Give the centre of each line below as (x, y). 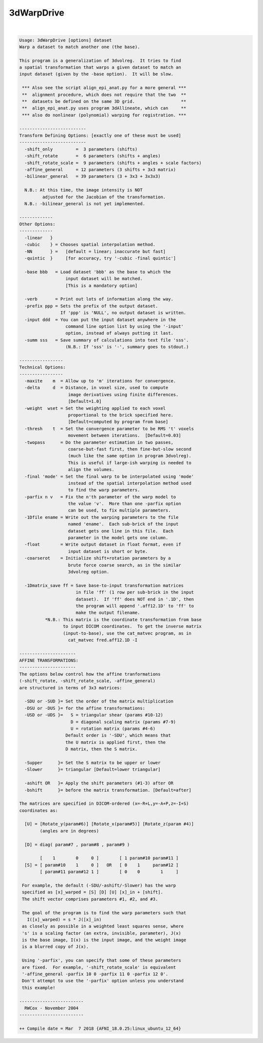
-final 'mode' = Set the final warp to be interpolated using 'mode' (109, 476)
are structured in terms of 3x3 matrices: (71, 688)
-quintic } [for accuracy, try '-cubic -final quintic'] (100, 258)
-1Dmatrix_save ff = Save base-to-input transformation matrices (104, 585)
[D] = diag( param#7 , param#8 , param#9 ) (77, 844)
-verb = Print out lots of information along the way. (99, 299)
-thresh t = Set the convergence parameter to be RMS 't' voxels (109, 428)
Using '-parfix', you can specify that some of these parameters (102, 960)
